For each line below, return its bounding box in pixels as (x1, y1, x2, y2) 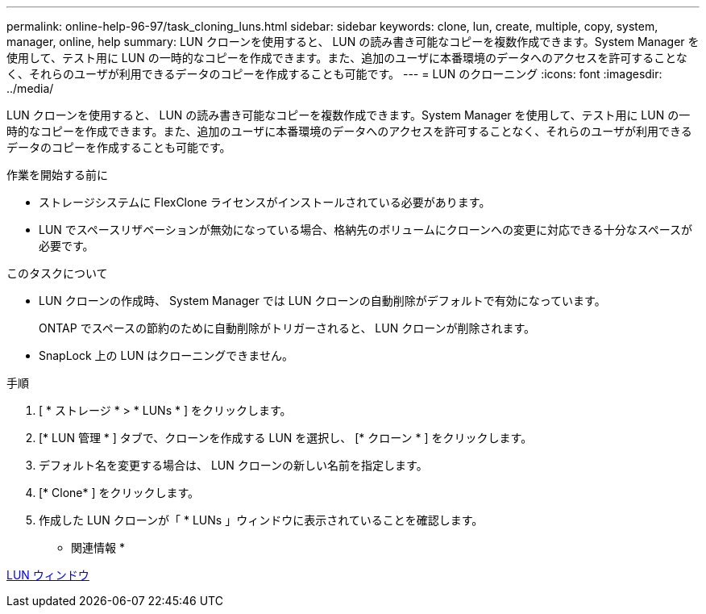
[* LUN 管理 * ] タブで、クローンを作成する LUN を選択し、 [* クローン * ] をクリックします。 (39, 431, 533, 445)
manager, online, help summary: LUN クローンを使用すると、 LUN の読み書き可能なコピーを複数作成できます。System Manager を (6, 35, 700, 48)
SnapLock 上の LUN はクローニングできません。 (39, 349, 293, 362)
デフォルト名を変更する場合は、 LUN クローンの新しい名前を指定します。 (39, 458, 428, 472)
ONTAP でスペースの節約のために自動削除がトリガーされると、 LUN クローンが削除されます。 (39, 321, 536, 335)
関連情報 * (71, 541, 125, 554)
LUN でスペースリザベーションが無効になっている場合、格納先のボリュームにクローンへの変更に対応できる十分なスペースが (39, 223, 693, 236)
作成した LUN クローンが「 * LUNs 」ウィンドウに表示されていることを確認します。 (39, 513, 484, 527)
